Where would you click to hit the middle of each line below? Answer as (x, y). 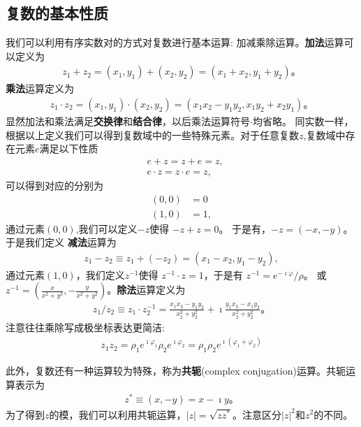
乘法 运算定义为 (40, 88)
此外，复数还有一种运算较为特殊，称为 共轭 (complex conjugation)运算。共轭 (176, 371)
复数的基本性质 (57, 13)
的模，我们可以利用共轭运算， (118, 414)
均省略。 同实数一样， (303, 121)
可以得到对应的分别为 (54, 185)
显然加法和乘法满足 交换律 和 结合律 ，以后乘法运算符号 (128, 121)
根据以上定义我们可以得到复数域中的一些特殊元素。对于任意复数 (152, 135)
